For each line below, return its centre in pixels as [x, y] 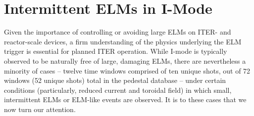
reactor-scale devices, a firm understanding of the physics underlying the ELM [123, 41]
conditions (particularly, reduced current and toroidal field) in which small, [118, 90]
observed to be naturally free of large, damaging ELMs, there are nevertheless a [125, 60]
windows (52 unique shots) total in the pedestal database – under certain [115, 80]
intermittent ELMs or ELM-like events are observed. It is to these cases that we [125, 99]
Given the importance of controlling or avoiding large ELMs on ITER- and [118, 32]
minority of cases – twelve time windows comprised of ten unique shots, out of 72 [127, 70]
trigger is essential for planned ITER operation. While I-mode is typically [116, 51]
